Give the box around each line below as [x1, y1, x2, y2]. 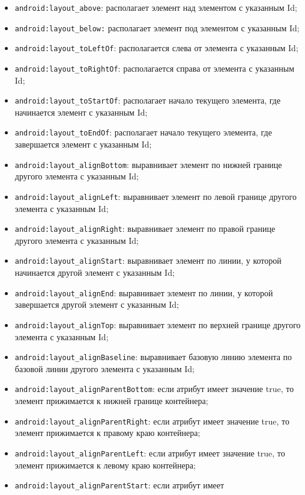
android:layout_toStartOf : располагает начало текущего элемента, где [14, 94, 281, 107]
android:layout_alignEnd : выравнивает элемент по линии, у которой [14, 286, 273, 299]
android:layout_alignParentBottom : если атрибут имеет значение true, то [14, 382, 294, 395]
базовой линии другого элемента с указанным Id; [14, 362, 195, 375]
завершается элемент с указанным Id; [14, 138, 152, 151]
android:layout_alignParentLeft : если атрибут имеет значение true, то [14, 446, 285, 459]
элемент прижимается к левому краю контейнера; [14, 458, 196, 471]
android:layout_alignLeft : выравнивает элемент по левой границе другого [14, 190, 297, 202]
